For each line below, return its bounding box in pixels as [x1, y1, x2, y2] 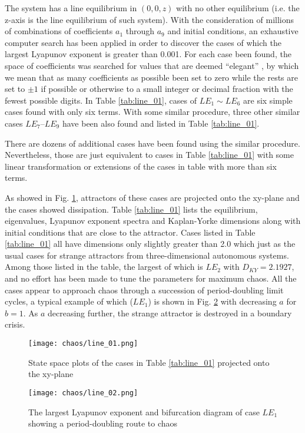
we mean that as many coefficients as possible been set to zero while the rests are [5, 71, 298, 83]
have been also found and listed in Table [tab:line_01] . [62, 117, 260, 129]
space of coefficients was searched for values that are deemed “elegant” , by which [5, 59, 299, 71]
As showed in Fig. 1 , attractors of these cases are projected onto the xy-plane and [5, 191, 300, 203]
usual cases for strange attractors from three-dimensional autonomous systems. [5, 249, 289, 261]
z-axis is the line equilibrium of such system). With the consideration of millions [5, 13, 294, 25]
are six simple [243, 94, 293, 106]
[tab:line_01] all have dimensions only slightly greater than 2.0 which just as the [5, 237, 296, 250]
